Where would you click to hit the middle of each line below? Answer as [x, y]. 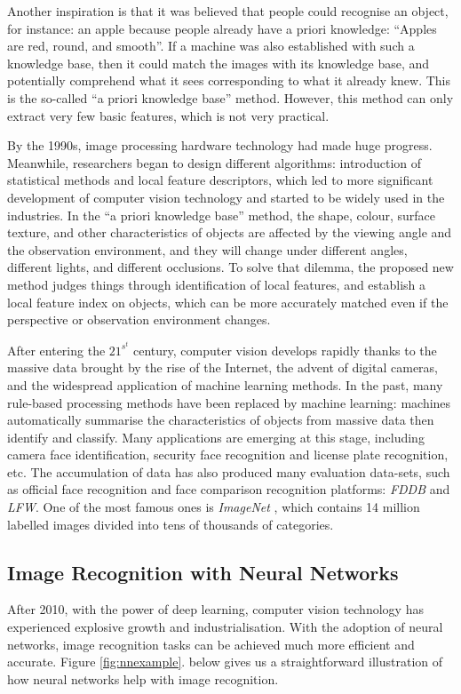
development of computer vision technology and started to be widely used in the [226, 197]
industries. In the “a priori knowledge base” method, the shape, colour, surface [222, 215]
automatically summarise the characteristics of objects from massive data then [221, 420]
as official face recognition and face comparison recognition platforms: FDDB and [229, 489]
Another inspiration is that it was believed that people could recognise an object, [228, 11]
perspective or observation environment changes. [139, 319]
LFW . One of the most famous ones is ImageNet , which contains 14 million [214, 507]
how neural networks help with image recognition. [143, 678]
